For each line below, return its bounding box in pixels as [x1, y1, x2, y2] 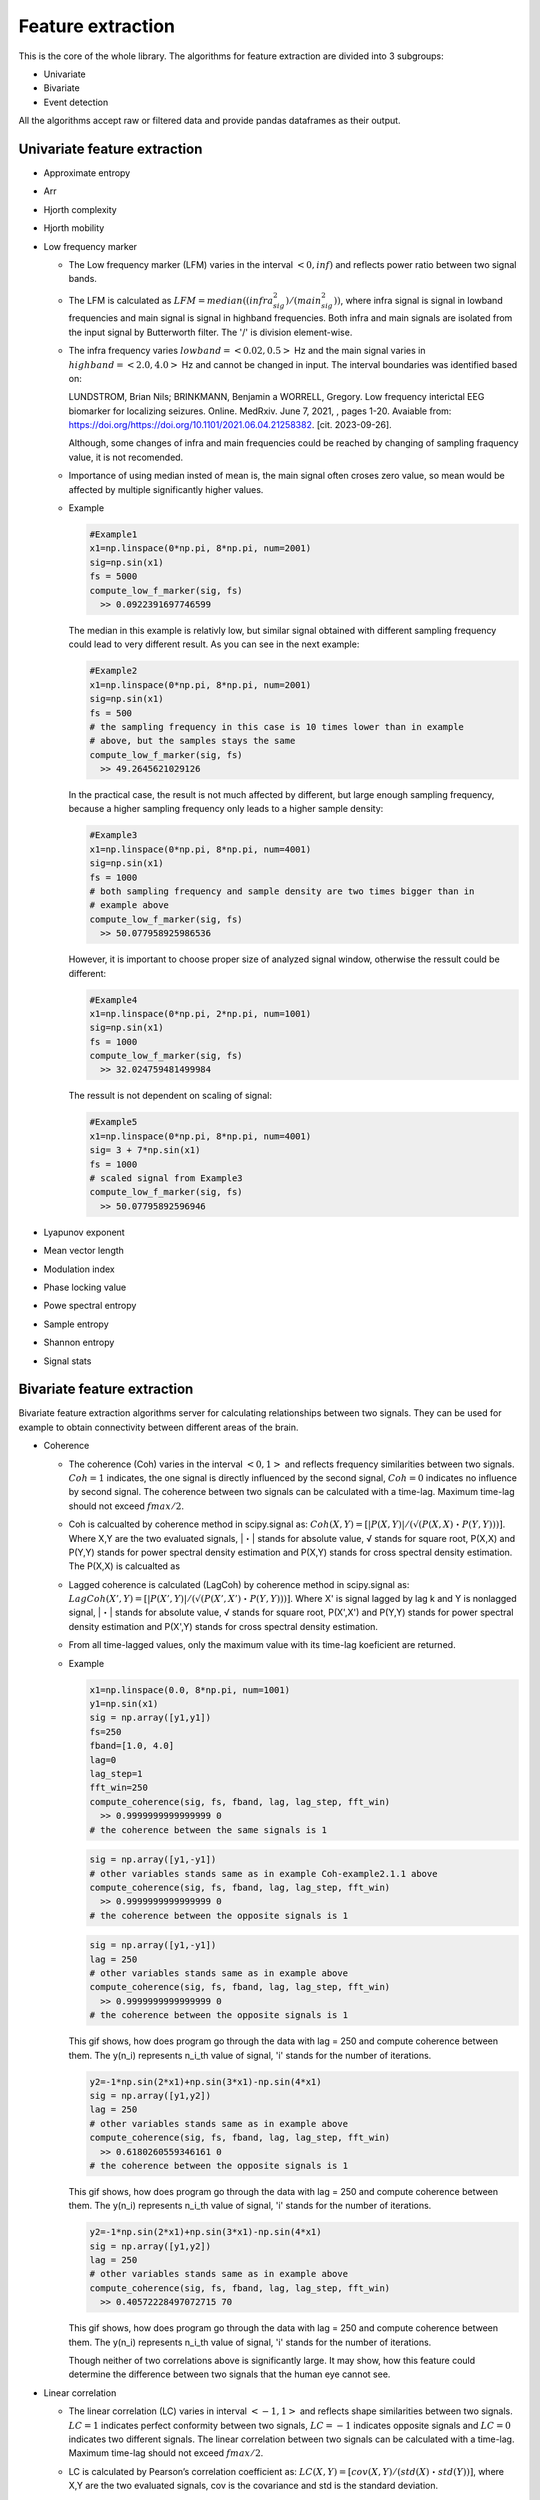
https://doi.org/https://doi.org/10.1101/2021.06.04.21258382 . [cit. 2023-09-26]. [68, 419, 392, 431]
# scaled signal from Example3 [89, 1173, 244, 1184]
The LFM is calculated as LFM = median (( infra [68, 294, 274, 306]
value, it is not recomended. [68, 451, 184, 463]
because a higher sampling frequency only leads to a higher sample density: [68, 803, 384, 815]
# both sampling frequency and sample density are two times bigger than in [89, 885, 475, 897]
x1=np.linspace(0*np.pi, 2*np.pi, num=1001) [89, 1008, 312, 1019]
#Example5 [89, 1116, 138, 1128]
